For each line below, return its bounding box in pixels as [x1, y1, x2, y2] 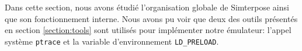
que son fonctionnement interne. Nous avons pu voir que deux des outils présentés [5, 12, 298, 24]
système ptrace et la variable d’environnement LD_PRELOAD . [5, 35, 219, 47]
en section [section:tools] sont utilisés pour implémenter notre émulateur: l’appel [5, 24, 291, 36]
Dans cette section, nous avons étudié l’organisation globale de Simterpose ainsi [5, 1, 289, 13]
